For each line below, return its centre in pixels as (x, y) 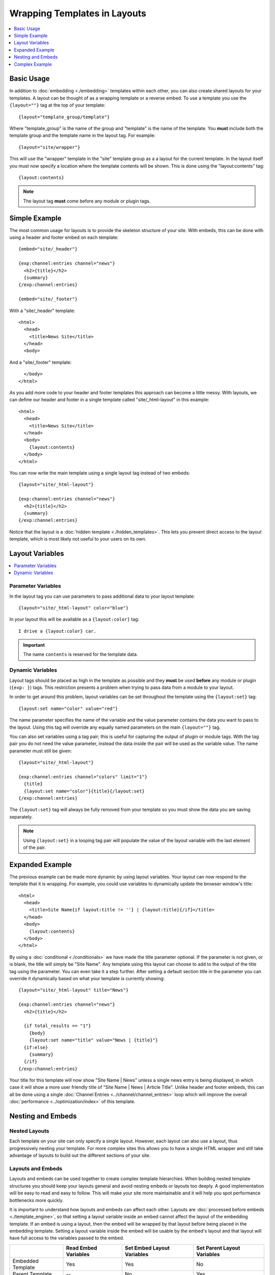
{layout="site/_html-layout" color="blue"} (74, 608)
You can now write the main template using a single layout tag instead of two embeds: (100, 473)
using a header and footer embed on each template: (64, 237)
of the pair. (34, 848)
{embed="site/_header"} (48, 249)
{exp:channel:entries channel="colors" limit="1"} (83, 777)
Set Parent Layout (218, 1248)
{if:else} (36, 1047)
